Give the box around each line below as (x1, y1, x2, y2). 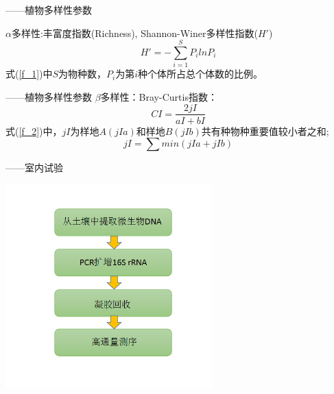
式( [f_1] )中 (5, 66, 53, 81)
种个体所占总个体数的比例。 (138, 66, 263, 81)
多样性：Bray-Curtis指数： (100, 89, 217, 103)
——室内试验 (5, 160, 63, 175)
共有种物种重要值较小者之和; (201, 123, 329, 138)
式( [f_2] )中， (5, 123, 62, 138)
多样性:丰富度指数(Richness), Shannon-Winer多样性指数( (11, 25, 258, 40)
